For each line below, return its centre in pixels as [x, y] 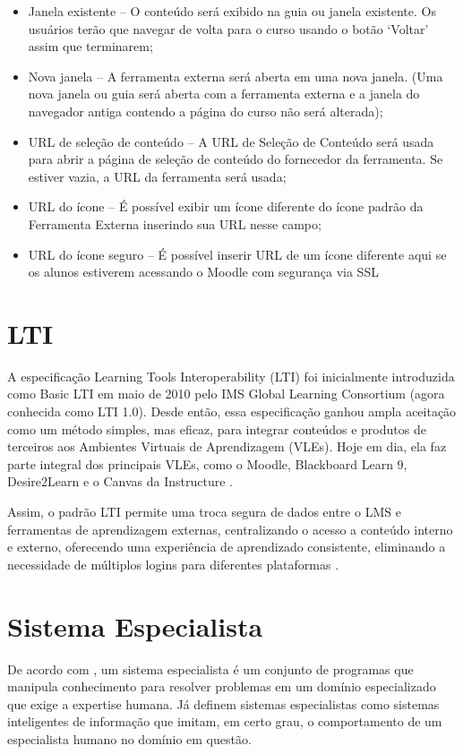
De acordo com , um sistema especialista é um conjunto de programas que [210, 668]
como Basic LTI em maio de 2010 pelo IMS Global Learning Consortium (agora [226, 394]
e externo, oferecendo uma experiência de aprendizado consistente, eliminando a [227, 547]
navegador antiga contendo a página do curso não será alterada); [206, 111]
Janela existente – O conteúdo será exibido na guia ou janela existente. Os [232, 11]
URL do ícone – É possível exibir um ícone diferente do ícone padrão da [226, 206]
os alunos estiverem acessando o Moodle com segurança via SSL [203, 272]
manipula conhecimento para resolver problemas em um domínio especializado [222, 686]
